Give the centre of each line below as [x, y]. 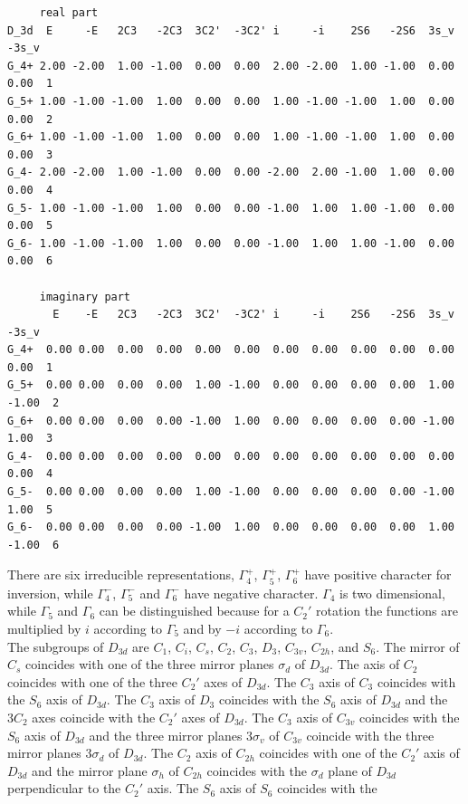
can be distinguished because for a [194, 611]
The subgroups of [56, 646]
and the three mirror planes [166, 735]
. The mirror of [418, 646]
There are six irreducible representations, [121, 574]
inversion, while [50, 593]
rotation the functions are [387, 611]
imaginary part [85, 297]
